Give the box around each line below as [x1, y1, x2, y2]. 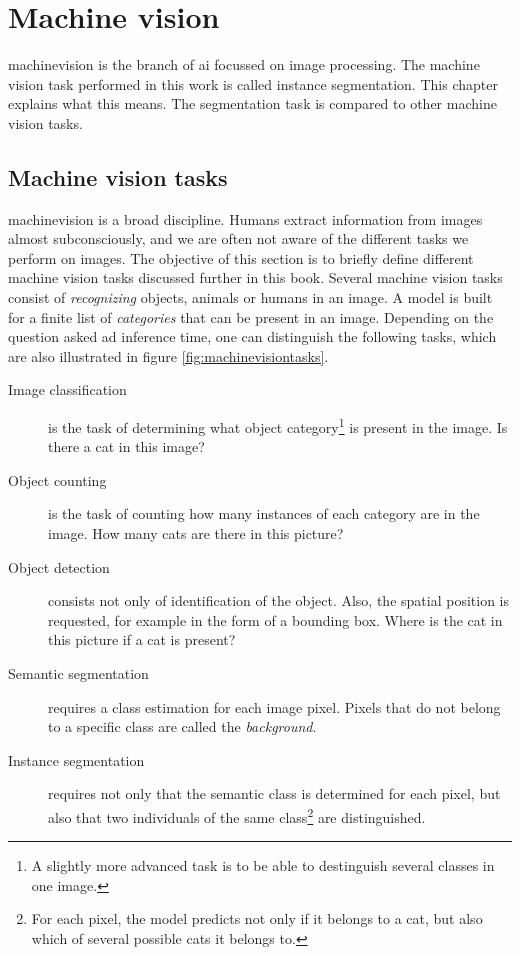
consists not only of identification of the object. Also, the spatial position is [48, 590, 510, 611]
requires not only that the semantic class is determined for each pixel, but [48, 783, 501, 804]
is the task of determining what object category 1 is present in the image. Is [48, 414, 508, 437]
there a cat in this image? [48, 436, 205, 457]
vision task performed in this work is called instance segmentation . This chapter [8, 73, 498, 94]
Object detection [8, 556, 110, 577]
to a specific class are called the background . [48, 716, 317, 737]
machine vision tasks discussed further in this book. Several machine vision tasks [8, 267, 503, 288]
